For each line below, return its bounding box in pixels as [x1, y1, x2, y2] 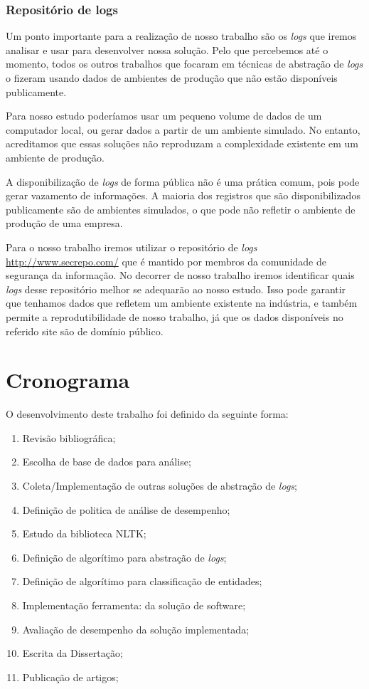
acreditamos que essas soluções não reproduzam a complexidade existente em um [6, 136, 359, 151]
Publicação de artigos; [22, 669, 119, 684]
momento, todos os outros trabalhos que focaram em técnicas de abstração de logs [6, 56, 363, 71]
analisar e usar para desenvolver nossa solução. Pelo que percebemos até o [6, 42, 328, 57]
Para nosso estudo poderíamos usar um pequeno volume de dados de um [6, 108, 322, 123]
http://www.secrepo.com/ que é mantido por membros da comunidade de [6, 253, 326, 268]
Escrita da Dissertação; [22, 646, 123, 661]
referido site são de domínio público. [6, 323, 164, 338]
